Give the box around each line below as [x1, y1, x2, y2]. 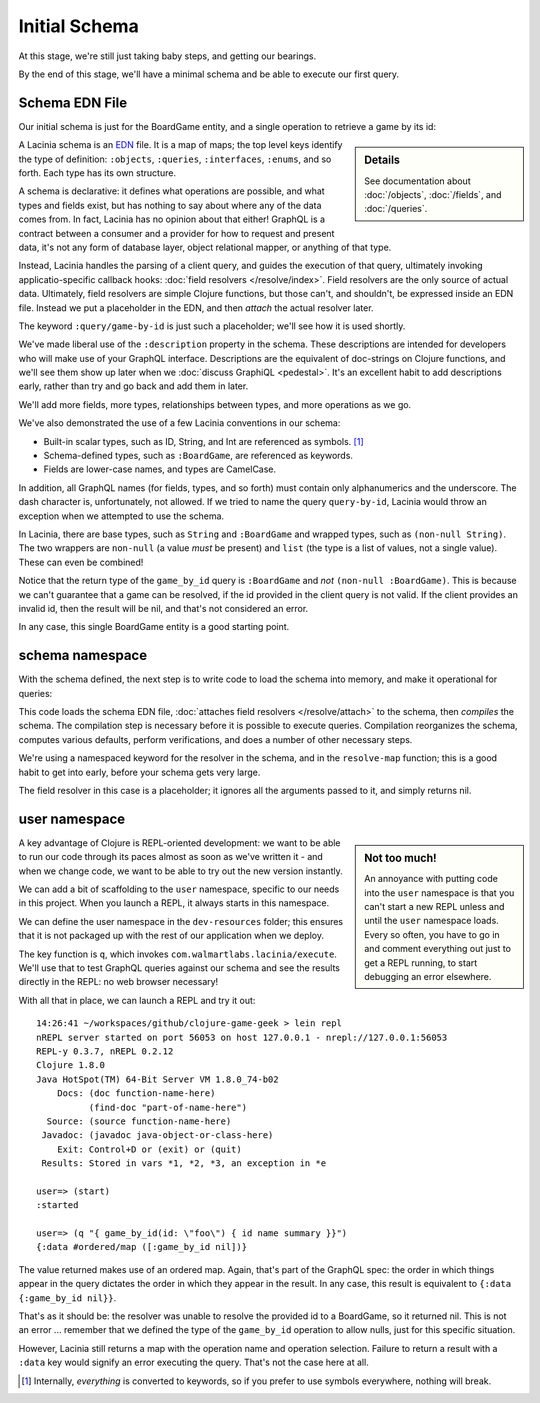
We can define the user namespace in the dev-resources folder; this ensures [18, 915, 344, 927]
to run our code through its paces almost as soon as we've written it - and [18, 851, 324, 863]
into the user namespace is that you [364, 886, 515, 899]
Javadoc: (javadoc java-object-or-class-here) [41, 1130, 274, 1141]
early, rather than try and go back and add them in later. [18, 380, 249, 392]
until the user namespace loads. [364, 915, 499, 927]
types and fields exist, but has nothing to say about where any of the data [18, 199, 322, 211]
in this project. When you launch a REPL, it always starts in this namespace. [18, 897, 330, 909]
